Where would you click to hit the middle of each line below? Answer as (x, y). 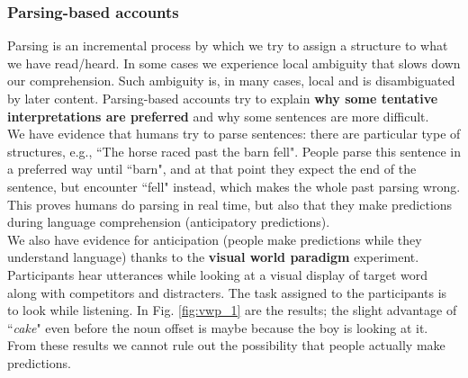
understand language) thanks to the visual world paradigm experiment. (213, 257)
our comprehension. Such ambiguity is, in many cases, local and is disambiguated (231, 81)
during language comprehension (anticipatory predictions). (169, 222)
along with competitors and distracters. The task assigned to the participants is (227, 292)
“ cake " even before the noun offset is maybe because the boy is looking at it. (218, 327)
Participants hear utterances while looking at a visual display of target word (217, 274)
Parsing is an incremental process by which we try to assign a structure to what (228, 45)
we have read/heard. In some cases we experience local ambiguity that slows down (234, 63)
